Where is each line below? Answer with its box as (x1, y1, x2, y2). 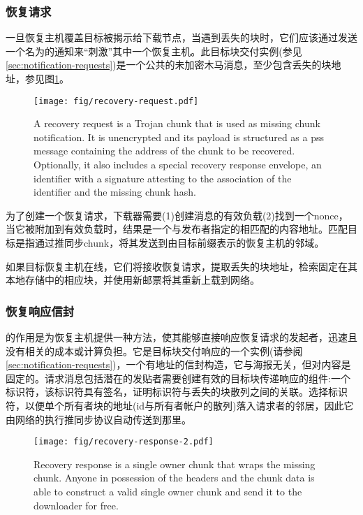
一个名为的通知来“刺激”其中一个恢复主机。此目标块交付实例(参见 (6, 43, 302, 58)
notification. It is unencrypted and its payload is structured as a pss (34, 129, 325, 144)
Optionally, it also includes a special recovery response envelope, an (34, 157, 322, 172)
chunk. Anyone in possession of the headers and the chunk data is (34, 470, 315, 485)
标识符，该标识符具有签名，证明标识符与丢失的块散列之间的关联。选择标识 (6, 384, 348, 399)
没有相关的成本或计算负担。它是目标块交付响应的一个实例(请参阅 (6, 343, 303, 358)
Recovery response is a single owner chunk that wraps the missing (34, 456, 316, 471)
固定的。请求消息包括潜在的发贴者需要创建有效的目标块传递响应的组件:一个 (6, 370, 350, 385)
